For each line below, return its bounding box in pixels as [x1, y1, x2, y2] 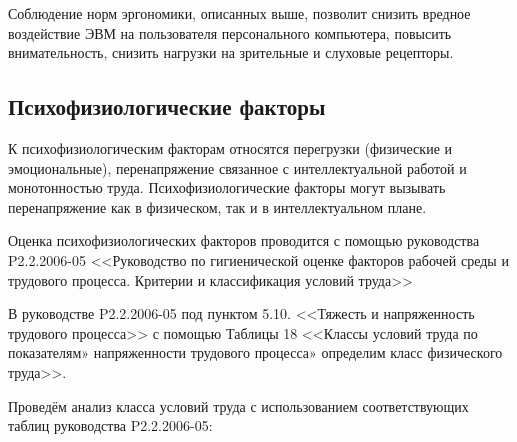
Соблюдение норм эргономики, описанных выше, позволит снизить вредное [8, 3, 471, 23]
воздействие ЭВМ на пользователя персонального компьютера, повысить [8, 22, 452, 43]
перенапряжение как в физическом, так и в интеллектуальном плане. [8, 196, 427, 217]
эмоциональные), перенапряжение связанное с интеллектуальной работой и [8, 157, 467, 178]
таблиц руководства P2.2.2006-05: [8, 415, 213, 436]
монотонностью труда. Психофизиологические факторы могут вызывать [8, 177, 446, 198]
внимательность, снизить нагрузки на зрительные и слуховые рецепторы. [8, 42, 454, 63]
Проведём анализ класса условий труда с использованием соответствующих [8, 395, 469, 416]
